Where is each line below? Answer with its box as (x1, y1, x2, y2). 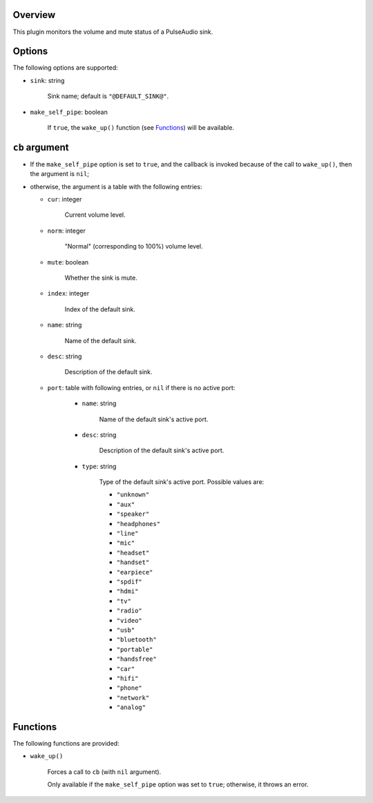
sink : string (30, 76, 65, 84)
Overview (12, 9, 56, 21)
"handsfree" (116, 655, 157, 663)
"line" (116, 530, 139, 538)
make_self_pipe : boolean (30, 108, 108, 116)
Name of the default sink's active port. (99, 415, 209, 423)
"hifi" (116, 674, 139, 682)
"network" (116, 694, 150, 702)
